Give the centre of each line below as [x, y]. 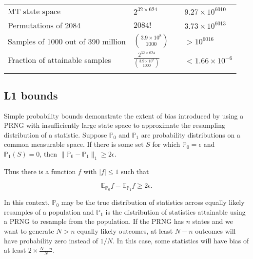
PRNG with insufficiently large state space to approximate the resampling [115, 125]
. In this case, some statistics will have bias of [181, 240]
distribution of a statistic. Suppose [56, 134]
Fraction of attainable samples [59, 60]
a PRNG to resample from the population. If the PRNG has [94, 221]
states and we [213, 221]
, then [49, 154]
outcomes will [215, 231]
